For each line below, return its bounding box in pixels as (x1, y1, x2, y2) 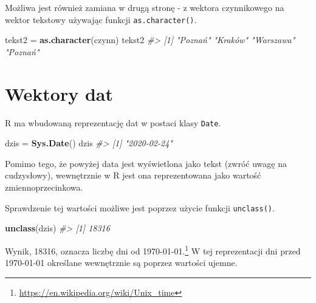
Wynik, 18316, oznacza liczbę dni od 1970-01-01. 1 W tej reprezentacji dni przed (5, 242, 301, 257)
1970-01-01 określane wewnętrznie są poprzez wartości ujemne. (5, 256, 238, 269)
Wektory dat (5, 81, 114, 106)
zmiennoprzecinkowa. (5, 181, 83, 193)
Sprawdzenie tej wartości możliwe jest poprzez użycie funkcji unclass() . (5, 201, 275, 214)
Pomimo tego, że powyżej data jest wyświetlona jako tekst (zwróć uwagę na (5, 157, 287, 169)
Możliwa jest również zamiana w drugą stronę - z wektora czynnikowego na (5, 1, 284, 13)
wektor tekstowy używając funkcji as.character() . (5, 13, 197, 26)
